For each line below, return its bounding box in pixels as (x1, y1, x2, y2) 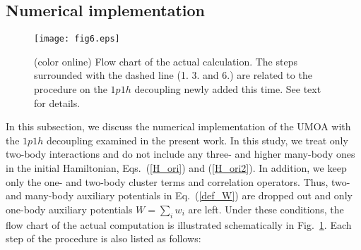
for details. (34, 95, 81, 110)
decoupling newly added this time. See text (134, 82, 321, 96)
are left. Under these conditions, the (188, 201, 344, 216)
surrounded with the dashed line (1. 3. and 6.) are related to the (34, 68, 312, 82)
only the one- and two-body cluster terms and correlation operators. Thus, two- (6, 174, 350, 189)
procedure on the (34, 82, 107, 96)
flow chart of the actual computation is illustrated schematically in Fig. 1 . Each (6, 217, 352, 232)
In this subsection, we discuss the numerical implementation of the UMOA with (6, 119, 351, 134)
